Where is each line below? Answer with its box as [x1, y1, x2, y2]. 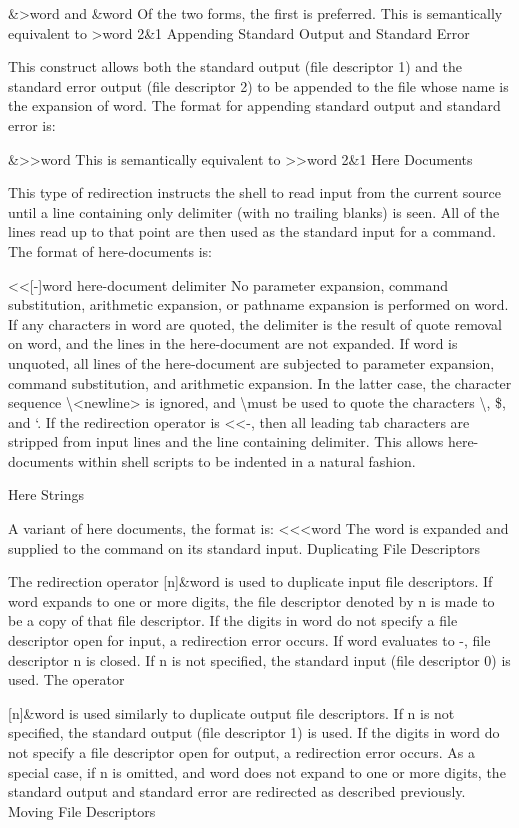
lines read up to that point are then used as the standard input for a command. [8, 221, 496, 242]
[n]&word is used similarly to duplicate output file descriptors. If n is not [8, 702, 455, 723]
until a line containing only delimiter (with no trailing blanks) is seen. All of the [8, 201, 500, 222]
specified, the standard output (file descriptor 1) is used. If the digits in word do [8, 722, 500, 743]
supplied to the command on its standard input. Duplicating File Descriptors [8, 537, 481, 558]
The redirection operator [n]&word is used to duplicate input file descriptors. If [8, 571, 493, 592]
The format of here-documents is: [8, 240, 212, 261]
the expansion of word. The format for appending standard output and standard [8, 95, 501, 116]
